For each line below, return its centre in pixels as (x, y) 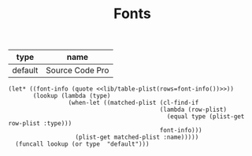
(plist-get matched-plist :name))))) (137, 137)
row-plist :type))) (40, 124)
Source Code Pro (78, 70)
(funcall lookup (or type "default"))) (82, 144)
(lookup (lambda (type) (72, 96)
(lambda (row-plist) (193, 110)
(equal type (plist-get (206, 117)
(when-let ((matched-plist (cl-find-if (133, 103)
